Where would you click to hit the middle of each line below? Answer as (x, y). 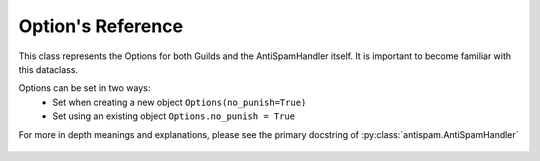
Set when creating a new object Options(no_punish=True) (179, 102)
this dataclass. (48, 69)
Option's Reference (101, 26)
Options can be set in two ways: (84, 88)
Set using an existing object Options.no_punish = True (173, 116)
